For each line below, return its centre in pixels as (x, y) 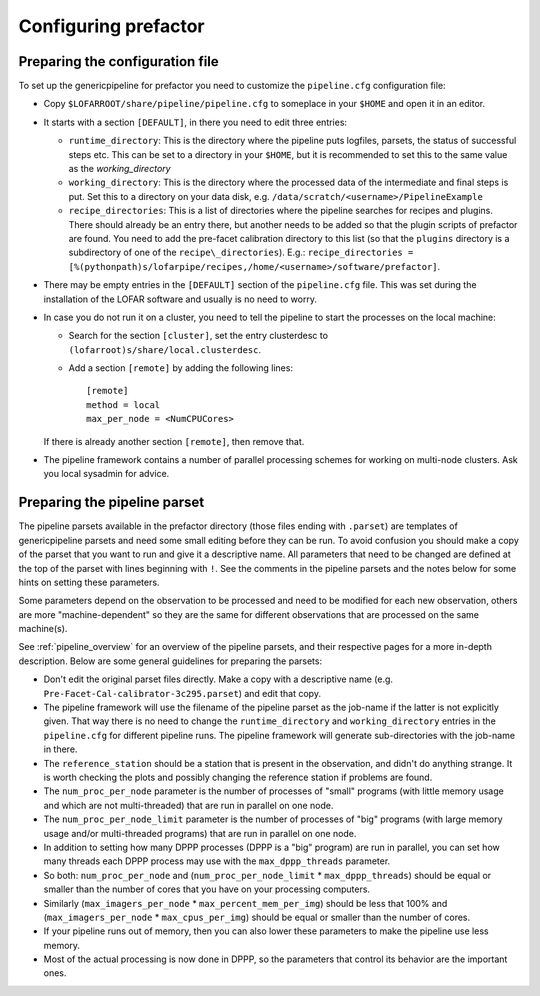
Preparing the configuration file (118, 61)
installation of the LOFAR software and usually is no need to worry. (180, 299)
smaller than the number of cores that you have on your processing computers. (206, 889)
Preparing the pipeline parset (111, 502)
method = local (123, 404)
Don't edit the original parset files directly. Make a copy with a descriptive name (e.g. (218, 679)
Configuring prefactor (111, 26)
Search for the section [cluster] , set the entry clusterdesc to (198, 336)
